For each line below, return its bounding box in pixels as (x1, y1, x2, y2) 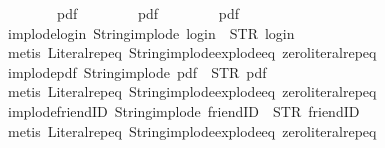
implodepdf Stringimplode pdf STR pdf (7, 61, 267, 82)
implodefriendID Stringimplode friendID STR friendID (7, 100, 360, 121)
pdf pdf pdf (56, 3, 240, 23)
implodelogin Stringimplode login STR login (7, 22, 295, 43)
